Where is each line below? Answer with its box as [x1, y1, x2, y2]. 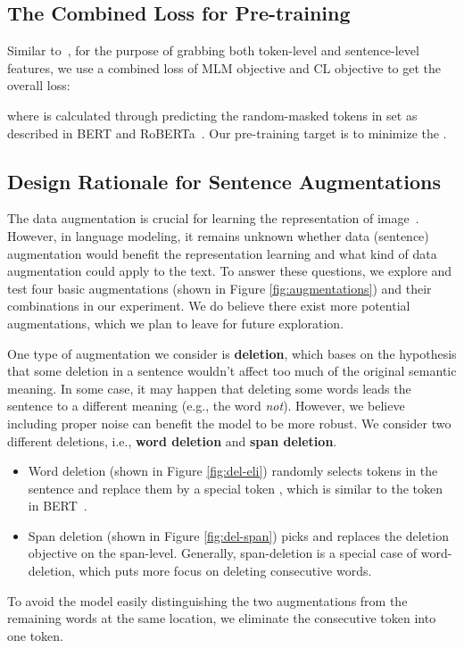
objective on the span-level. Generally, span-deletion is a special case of [28, 544, 418, 562]
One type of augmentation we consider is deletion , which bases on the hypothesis [7, 344, 457, 362]
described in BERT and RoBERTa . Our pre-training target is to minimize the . [7, 123, 447, 142]
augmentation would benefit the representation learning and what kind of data [7, 244, 437, 262]
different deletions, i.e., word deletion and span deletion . [7, 431, 337, 450]
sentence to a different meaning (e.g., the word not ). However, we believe [7, 396, 405, 415]
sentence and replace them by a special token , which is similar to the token [28, 478, 443, 497]
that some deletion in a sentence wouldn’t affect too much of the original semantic [7, 361, 457, 380]
